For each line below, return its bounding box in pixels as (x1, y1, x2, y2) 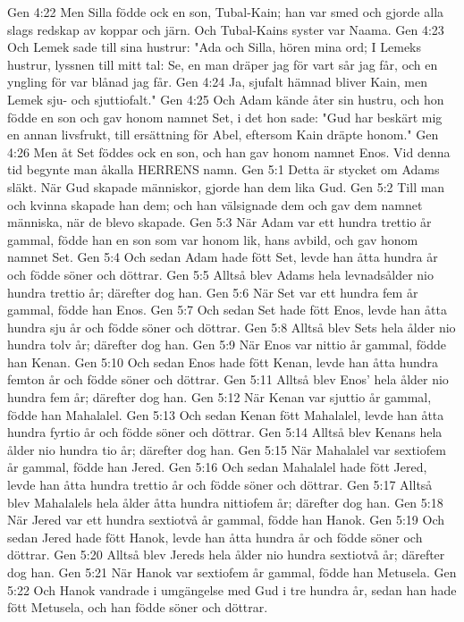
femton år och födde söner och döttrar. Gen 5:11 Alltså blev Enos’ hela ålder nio (7, 370, 449, 389)
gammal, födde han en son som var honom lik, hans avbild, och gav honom (7, 230, 418, 248)
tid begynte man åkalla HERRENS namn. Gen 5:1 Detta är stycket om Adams (7, 160, 440, 179)
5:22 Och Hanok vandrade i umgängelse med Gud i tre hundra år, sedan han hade (7, 580, 457, 599)
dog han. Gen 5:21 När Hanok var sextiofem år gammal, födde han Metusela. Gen (7, 563, 457, 581)
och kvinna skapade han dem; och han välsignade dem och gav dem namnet (7, 195, 423, 214)
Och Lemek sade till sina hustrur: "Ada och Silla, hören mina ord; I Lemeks (7, 38, 422, 56)
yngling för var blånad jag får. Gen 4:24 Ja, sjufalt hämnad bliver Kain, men (7, 72, 427, 91)
